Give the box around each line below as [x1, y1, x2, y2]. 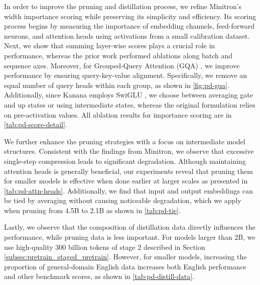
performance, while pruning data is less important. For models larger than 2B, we [4, 232, 255, 242]
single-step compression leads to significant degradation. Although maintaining [4, 155, 246, 166]
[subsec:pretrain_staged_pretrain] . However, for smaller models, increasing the [4, 251, 247, 262]
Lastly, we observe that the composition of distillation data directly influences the [4, 222, 255, 232]
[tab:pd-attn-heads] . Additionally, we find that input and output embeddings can [4, 185, 253, 196]
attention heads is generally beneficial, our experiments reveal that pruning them [4, 165, 253, 176]
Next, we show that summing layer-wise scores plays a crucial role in [4, 40, 215, 51]
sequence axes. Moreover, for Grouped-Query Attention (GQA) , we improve [4, 60, 240, 70]
